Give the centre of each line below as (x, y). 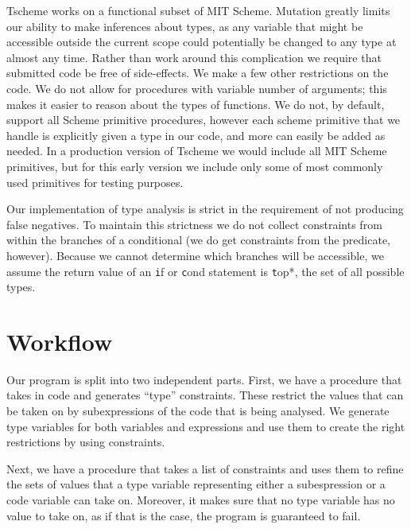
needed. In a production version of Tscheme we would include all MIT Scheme (197, 151)
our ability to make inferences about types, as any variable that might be (185, 26)
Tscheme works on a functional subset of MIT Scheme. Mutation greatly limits (198, 10)
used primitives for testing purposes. (95, 182)
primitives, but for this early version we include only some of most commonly (195, 166)
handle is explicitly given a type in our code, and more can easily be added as (196, 135)
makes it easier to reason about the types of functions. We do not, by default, (196, 104)
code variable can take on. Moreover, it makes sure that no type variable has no (201, 500)
